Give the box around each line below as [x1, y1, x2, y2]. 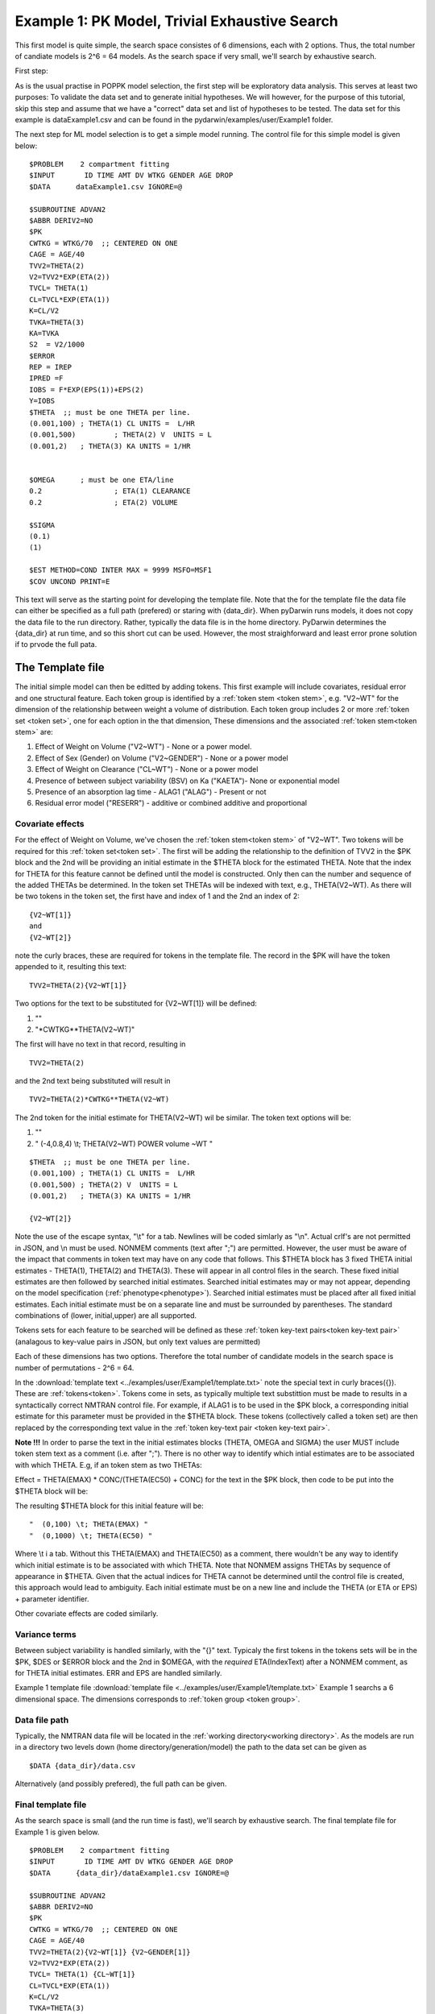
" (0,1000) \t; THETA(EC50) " [29, 1531, 153, 1540]
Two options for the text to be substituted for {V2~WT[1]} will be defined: [14, 999, 258, 1009]
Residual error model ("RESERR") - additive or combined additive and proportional [35, 798, 308, 808]
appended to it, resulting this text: [14, 962, 127, 972]
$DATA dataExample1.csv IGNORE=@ [29, 182, 183, 191]
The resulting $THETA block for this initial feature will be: [14, 1501, 205, 1510]
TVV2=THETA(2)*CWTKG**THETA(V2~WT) [29, 1095, 170, 1104]
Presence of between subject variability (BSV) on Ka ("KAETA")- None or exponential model [35, 776, 340, 785]
